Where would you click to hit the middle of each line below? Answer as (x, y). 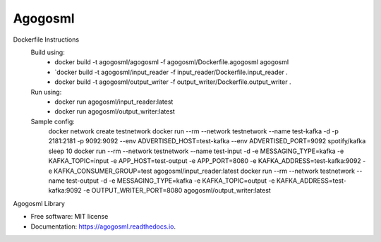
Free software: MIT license (69, 217)
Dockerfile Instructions (46, 40)
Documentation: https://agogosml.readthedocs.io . (103, 226)
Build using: (48, 52)
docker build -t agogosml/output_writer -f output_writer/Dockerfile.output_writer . (173, 82)
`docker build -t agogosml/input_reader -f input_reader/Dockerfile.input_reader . (171, 72)
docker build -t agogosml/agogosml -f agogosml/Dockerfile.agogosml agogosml (172, 62)
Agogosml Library (39, 203)
